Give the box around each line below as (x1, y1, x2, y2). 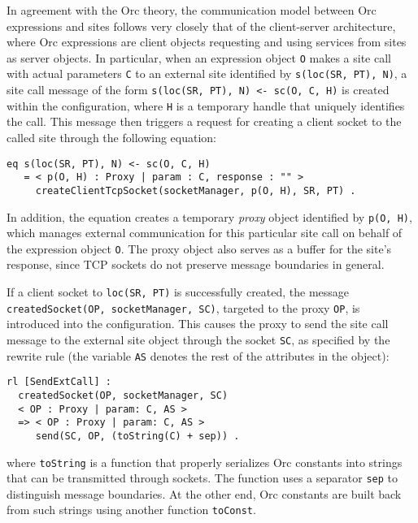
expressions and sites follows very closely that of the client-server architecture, (7, 17, 396, 34)
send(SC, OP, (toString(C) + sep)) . (35, 430, 240, 442)
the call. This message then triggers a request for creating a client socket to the (7, 113, 402, 130)
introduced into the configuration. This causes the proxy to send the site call (7, 315, 389, 332)
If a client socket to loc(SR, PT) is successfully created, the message (7, 283, 350, 300)
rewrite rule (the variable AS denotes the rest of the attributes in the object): (7, 347, 390, 364)
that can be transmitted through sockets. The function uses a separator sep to (7, 469, 398, 486)
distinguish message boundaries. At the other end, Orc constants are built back (7, 485, 402, 502)
